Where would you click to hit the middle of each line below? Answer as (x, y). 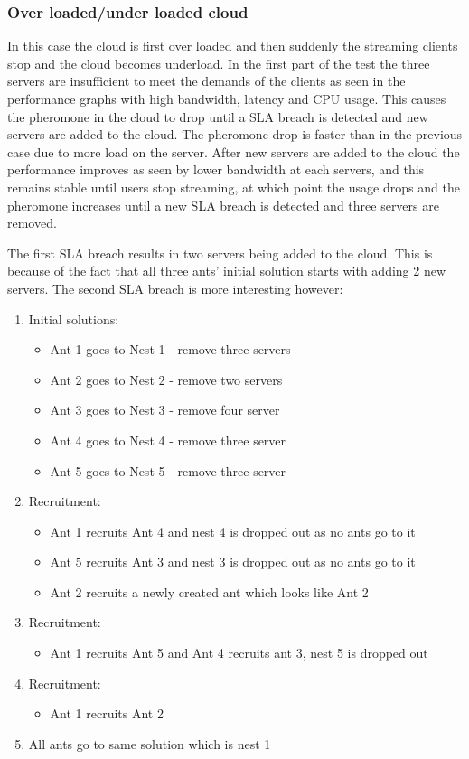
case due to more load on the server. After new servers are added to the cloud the (234, 151)
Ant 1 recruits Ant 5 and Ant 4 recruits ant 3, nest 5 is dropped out (239, 653)
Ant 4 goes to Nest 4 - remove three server (168, 440)
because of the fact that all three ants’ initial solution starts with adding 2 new (227, 271)
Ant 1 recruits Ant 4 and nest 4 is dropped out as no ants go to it (233, 531)
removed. (32, 223)
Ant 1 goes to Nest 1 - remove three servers (170, 349)
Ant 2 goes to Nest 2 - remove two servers (166, 379)
